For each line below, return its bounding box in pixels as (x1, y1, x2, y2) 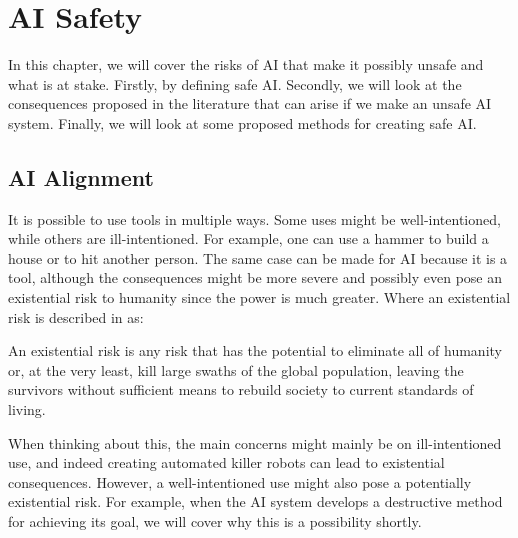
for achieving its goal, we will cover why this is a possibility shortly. (8, 511, 422, 532)
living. (8, 399, 46, 420)
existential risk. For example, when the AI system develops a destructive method (8, 491, 503, 512)
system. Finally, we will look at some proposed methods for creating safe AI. (8, 112, 477, 133)
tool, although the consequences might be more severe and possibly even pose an (8, 267, 503, 288)
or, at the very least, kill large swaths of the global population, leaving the (8, 359, 464, 380)
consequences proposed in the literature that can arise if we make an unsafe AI (8, 93, 492, 114)
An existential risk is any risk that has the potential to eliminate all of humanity (8, 340, 502, 361)
